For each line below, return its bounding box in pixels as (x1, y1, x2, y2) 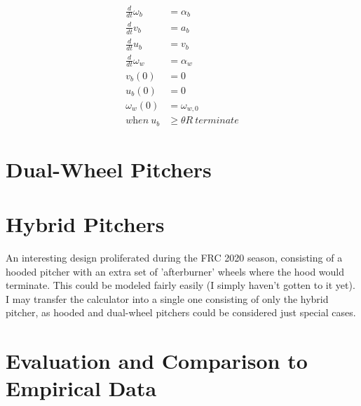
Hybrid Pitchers (6, 210, 165, 238)
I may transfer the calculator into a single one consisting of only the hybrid (6, 291, 329, 306)
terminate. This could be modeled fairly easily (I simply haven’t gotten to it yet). (6, 278, 355, 292)
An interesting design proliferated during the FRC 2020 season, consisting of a (6, 250, 343, 265)
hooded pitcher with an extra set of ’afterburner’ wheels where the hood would (6, 264, 345, 278)
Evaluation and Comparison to (6, 346, 308, 375)
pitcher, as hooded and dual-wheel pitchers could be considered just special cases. (6, 305, 356, 320)
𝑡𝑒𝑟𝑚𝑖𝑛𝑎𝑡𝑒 (195, 116, 239, 126)
